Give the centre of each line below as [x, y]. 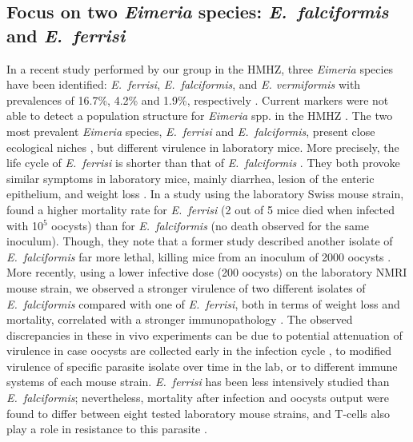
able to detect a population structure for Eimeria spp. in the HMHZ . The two [200, 115]
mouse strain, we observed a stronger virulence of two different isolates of [186, 287]
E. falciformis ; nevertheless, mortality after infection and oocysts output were [198, 398]
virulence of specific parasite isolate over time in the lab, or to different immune [202, 366]
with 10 [25, 225]
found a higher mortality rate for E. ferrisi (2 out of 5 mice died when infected [201, 209]
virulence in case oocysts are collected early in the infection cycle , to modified [199, 350]
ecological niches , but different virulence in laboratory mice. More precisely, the [203, 147]
